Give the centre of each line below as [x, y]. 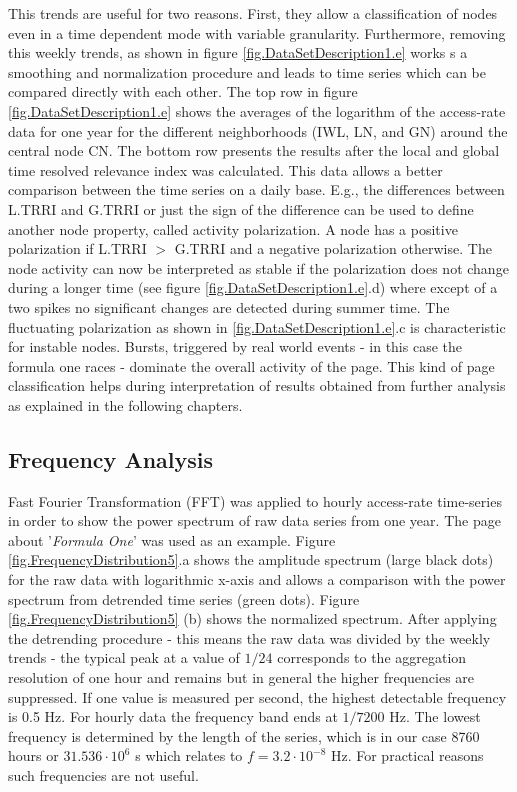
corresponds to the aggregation [372, 657]
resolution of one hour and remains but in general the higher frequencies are [241, 677]
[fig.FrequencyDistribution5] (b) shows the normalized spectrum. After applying [252, 618]
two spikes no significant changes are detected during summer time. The [229, 306]
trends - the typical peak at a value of [124, 657]
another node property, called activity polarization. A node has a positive [233, 228]
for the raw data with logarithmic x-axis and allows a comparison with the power [257, 579]
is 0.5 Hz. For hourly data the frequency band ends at [173, 716]
